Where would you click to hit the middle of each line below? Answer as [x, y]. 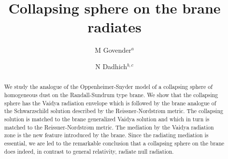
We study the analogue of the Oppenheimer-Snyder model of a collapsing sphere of [108, 87]
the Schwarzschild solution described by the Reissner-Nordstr [81, 111]
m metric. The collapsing [192, 111]
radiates [114, 27]
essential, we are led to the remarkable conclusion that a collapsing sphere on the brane [114, 143]
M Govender [113, 50]
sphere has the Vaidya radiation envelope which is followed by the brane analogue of [110, 103]
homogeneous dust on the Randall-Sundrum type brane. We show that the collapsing [111, 94]
